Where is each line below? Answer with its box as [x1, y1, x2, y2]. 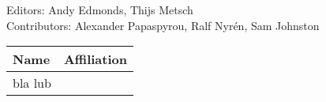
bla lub [13, 74, 51, 93]
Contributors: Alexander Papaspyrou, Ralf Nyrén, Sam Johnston [6, 17, 320, 33]
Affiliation [63, 50, 127, 69]
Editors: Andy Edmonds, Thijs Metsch [6, 2, 193, 17]
